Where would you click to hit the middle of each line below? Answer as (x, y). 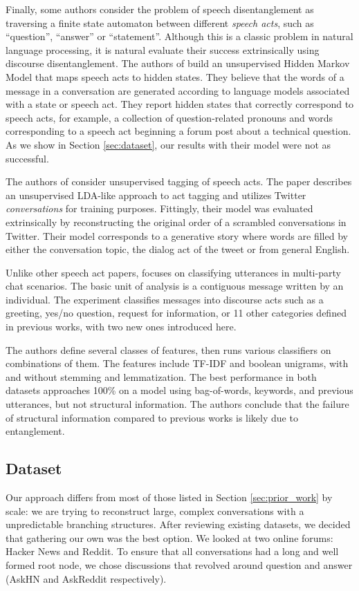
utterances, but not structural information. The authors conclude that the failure (177, 404)
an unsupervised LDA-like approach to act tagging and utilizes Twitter (156, 195)
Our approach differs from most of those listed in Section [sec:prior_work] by (169, 497)
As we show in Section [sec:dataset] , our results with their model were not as (168, 144)
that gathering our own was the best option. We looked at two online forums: (169, 537)
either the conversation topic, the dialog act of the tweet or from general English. (178, 249)
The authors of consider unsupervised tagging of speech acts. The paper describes (179, 181)
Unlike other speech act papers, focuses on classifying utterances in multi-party (173, 272)
